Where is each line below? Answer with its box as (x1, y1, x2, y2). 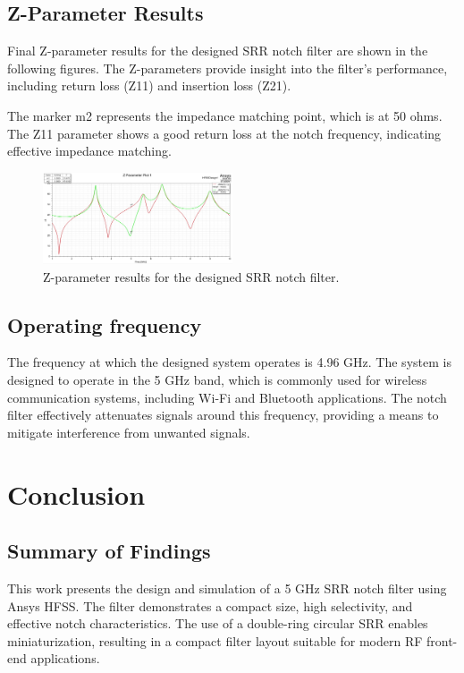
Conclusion (7, 475, 146, 512)
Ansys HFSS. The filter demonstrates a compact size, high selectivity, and (7, 596, 413, 615)
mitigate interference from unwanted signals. (7, 422, 250, 441)
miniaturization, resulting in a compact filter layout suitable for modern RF (7, 631, 423, 650)
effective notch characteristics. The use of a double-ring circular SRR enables (7, 614, 428, 633)
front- (426, 631, 458, 650)
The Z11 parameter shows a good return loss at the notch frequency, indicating (7, 124, 442, 142)
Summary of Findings (7, 537, 211, 565)
